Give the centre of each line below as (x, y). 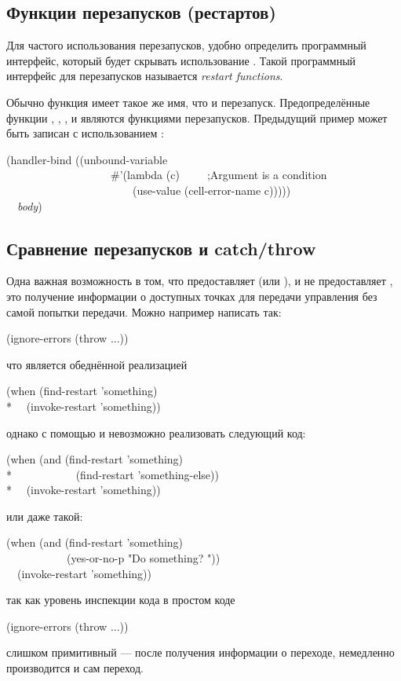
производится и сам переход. (75, 668)
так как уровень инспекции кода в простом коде (121, 600)
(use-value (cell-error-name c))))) (211, 190)
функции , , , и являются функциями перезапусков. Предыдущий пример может (197, 117)
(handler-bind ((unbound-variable (87, 159)
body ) (30, 205)
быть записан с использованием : (85, 133)
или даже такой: (45, 516)
